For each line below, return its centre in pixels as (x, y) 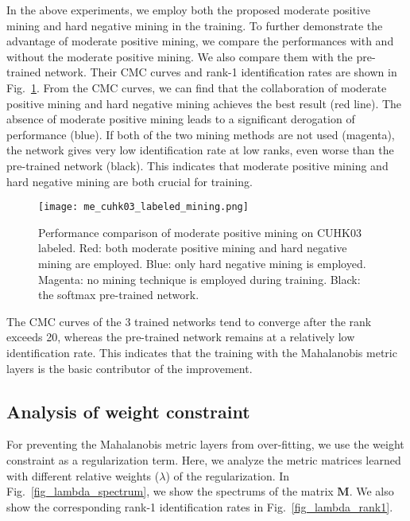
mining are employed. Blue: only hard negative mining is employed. (202, 263)
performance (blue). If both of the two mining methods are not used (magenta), (201, 134)
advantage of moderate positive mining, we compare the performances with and (200, 41)
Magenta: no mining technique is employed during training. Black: (199, 279)
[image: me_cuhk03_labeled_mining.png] (143, 207)
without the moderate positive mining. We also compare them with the (180, 56)
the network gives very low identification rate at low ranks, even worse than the (200, 150)
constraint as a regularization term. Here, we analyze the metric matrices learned (204, 459)
